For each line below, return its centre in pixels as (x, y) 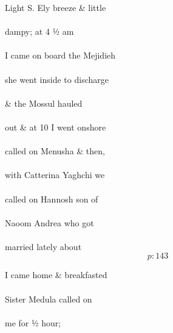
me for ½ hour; (33, 322)
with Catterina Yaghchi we (55, 175)
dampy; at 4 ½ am (39, 31)
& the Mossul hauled (44, 103)
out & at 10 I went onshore (56, 127)
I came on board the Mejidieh (60, 55)
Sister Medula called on (49, 299)
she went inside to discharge (57, 79)
